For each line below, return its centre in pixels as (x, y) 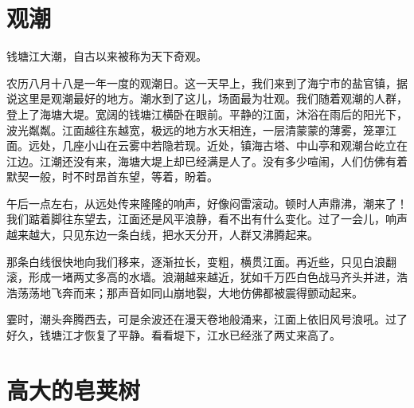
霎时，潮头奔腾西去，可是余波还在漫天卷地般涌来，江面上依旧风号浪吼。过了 (207, 319)
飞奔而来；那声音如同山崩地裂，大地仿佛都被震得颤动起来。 (207, 292)
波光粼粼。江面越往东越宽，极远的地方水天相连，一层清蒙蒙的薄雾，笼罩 (196, 129)
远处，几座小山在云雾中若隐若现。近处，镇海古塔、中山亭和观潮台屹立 (212, 145)
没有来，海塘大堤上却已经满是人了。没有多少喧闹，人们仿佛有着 (240, 161)
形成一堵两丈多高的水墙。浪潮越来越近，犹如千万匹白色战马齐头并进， (212, 277)
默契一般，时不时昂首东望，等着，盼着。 (112, 177)
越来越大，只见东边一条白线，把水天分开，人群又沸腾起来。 (162, 235)
